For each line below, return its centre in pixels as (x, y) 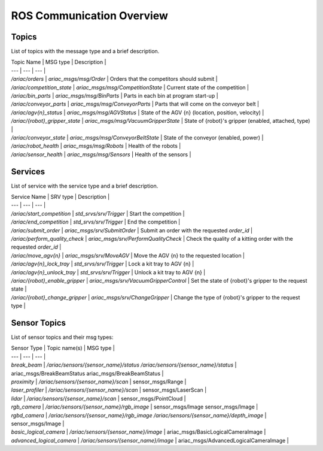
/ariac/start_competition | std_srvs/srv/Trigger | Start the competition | (98, 213)
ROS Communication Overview (90, 16)
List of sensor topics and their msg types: (62, 337)
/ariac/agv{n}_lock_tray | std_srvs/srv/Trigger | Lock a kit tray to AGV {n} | (103, 264)
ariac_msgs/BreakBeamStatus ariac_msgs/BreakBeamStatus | (87, 373)
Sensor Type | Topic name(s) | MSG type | (63, 348)
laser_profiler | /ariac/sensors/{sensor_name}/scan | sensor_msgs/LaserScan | (109, 390)
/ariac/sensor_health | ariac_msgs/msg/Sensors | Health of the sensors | (101, 154)
